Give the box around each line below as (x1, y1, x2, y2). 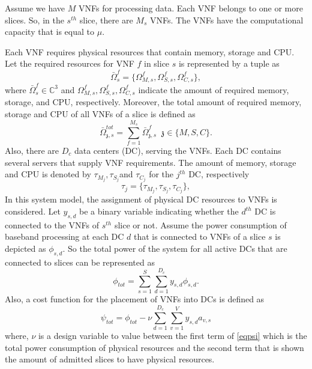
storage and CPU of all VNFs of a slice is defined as (5, 107, 196, 120)
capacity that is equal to (5, 25, 95, 38)
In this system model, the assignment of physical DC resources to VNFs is (5, 193, 277, 206)
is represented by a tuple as (178, 57, 280, 70)
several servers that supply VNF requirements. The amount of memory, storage (5, 156, 296, 168)
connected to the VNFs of (5, 218, 99, 231)
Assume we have (5, 2, 65, 14)
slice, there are (79, 13, 133, 26)
